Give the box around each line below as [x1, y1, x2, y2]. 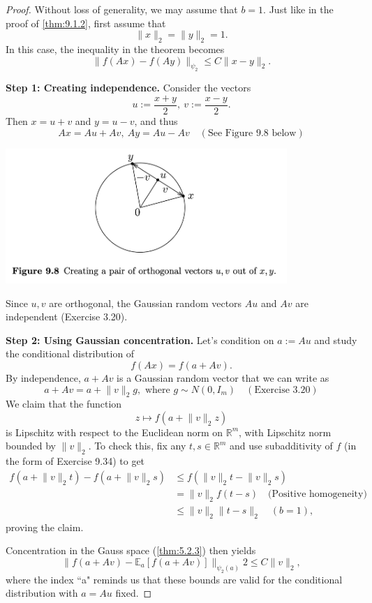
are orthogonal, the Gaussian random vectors [49, 295, 242, 310]
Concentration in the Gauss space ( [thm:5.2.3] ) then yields [6, 543, 256, 558]
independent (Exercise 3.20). [6, 309, 128, 324]
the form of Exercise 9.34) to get [6, 454, 145, 468]
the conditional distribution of [6, 346, 135, 361]
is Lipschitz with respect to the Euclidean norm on [6, 424, 223, 439]
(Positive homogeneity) [268, 489, 367, 499]
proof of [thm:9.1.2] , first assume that [6, 15, 166, 30]
